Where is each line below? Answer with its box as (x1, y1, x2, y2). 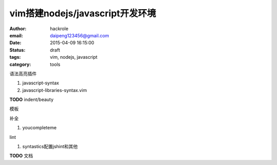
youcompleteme (22, 125, 57, 131)
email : (9, 32, 23, 38)
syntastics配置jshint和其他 (22, 144, 78, 150)
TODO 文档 (9, 153, 33, 159)
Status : (9, 46, 26, 53)
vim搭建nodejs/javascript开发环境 (9, 8, 156, 19)
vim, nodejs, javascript (50, 54, 97, 60)
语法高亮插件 (9, 70, 37, 77)
